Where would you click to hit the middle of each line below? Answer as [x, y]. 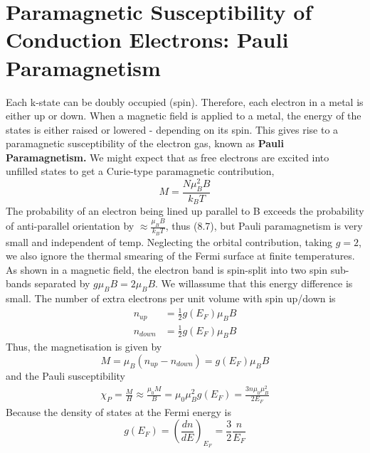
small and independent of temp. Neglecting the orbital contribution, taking [169, 241]
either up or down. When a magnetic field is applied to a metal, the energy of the [184, 116]
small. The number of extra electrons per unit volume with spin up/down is [171, 298]
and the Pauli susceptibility [65, 375]
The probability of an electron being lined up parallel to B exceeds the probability [185, 211]
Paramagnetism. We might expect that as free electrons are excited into [168, 157]
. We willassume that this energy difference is [254, 283]
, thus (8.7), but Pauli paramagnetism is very [264, 226]
